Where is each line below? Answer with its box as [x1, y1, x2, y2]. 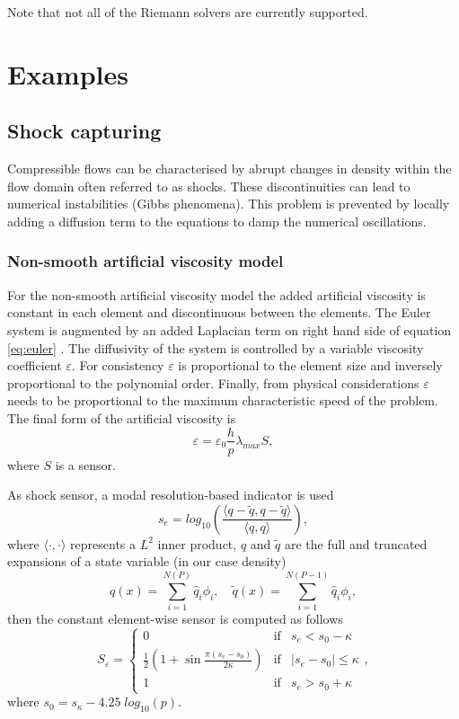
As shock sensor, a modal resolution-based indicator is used [7, 485, 334, 504]
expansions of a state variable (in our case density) [7, 552, 287, 571]
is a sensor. [55, 455, 116, 474]
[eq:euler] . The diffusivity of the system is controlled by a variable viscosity [7, 338, 424, 357]
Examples [7, 55, 128, 92]
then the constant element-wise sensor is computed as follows [7, 609, 343, 628]
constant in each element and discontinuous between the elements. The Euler [7, 303, 431, 322]
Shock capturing [7, 117, 162, 145]
